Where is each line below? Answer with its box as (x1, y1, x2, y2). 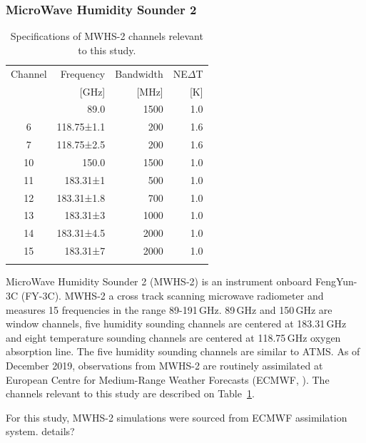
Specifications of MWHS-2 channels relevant (10, 29, 203, 44)
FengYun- (315, 274, 357, 289)
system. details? (6, 424, 75, 439)
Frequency (60, 66, 106, 81)
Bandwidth (115, 66, 163, 81)
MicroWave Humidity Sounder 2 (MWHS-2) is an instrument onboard (6, 274, 312, 289)
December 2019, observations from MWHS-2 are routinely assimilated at (6, 358, 323, 372)
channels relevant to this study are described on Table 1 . (6, 386, 255, 401)
